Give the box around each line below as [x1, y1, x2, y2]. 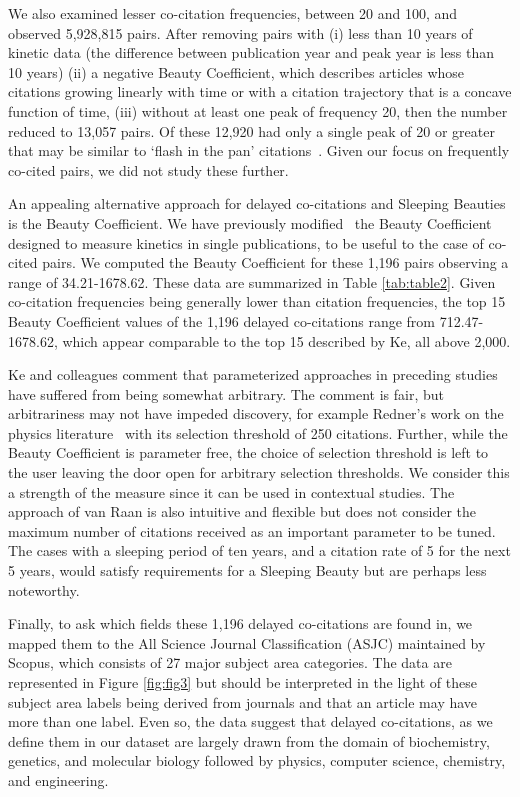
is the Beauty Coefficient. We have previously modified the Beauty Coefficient [8, 212, 492, 233]
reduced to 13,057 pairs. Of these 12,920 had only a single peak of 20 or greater [8, 120, 495, 141]
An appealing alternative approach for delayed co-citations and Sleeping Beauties [8, 193, 506, 214]
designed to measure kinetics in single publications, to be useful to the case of [8, 232, 484, 253]
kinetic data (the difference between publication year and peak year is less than [8, 42, 495, 63]
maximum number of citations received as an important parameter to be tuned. [8, 520, 496, 541]
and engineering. [8, 769, 109, 790]
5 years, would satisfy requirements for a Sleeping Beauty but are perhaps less [8, 560, 487, 581]
